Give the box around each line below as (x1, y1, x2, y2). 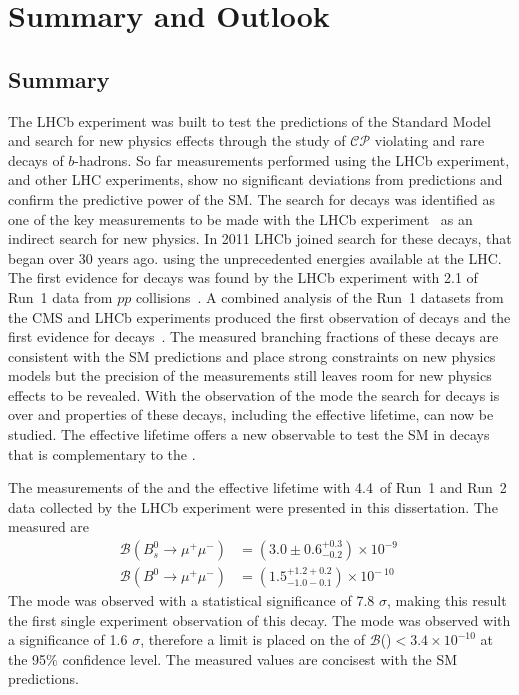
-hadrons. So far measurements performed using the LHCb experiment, (74, 149, 510, 170)
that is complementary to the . (8, 443, 196, 464)
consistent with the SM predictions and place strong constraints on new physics (8, 345, 496, 366)
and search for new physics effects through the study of (8, 130, 346, 151)
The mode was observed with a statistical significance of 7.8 (8, 590, 375, 611)
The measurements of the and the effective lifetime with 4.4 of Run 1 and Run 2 (8, 477, 507, 498)
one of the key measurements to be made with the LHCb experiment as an (8, 208, 473, 229)
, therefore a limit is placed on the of (140, 629, 366, 650)
